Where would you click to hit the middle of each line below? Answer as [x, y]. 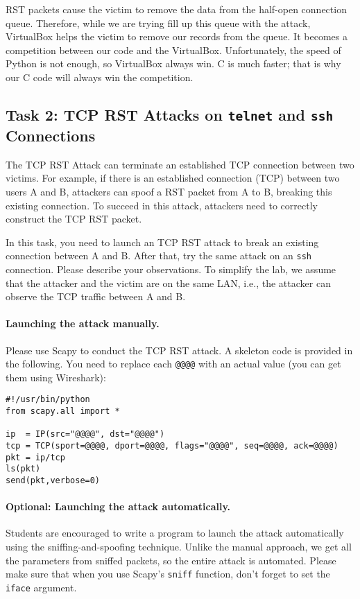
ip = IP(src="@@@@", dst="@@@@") [85, 434]
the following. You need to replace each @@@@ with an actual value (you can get [173, 364]
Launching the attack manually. [83, 323]
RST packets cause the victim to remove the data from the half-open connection [176, 9]
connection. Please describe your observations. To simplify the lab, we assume [171, 269]
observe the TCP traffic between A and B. [96, 296]
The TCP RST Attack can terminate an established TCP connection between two [180, 164]
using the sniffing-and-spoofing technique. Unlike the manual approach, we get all [179, 547]
